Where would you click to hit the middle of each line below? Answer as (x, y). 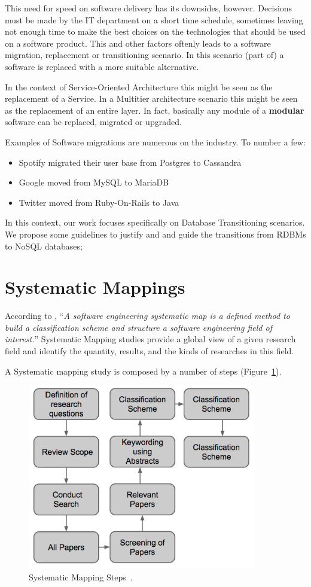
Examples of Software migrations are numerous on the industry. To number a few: (155, 142)
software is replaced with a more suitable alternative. (102, 66)
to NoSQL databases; (44, 246)
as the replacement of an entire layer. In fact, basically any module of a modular (155, 110)
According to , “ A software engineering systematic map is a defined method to (148, 316)
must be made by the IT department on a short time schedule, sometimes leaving (154, 19)
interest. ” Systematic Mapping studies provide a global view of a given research (150, 339)
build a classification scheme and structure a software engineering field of (138, 327)
